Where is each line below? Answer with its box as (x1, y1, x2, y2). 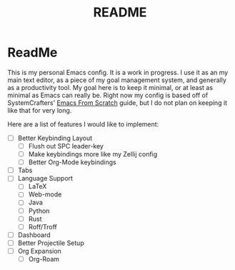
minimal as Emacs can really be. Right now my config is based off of (7, 91, 209, 99)
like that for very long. (7, 106, 72, 114)
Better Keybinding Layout (17, 134, 93, 142)
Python (28, 206, 50, 215)
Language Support (17, 174, 74, 183)
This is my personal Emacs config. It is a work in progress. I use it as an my (7, 68, 229, 76)
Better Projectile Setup (17, 239, 84, 247)
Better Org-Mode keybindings (28, 158, 116, 166)
